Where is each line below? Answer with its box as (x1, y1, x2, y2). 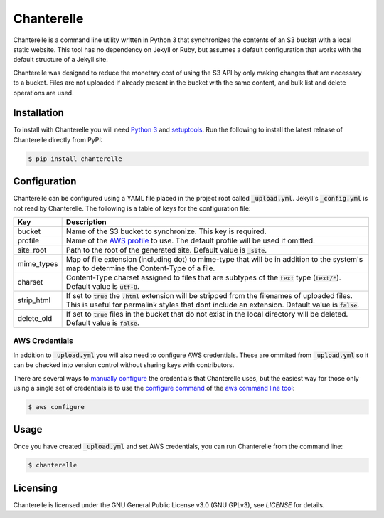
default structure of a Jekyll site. (13, 55, 108, 64)
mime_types (17, 259, 58, 269)
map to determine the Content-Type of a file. (65, 263, 215, 273)
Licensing (13, 482, 58, 494)
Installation (13, 107, 64, 119)
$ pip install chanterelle (28, 154, 122, 163)
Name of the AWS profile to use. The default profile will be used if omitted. (65, 236, 316, 245)
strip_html (17, 295, 51, 305)
